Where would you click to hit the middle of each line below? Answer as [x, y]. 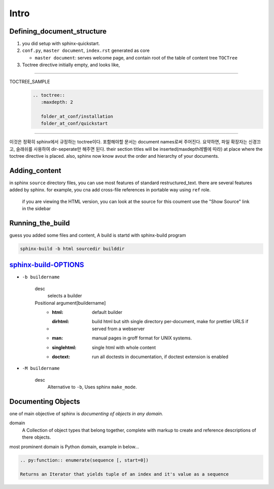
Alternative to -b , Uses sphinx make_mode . [92, 387]
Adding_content [35, 170]
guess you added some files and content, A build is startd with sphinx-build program [98, 235]
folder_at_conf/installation [77, 116]
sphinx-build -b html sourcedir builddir [72, 249]
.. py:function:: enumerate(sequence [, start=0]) [84, 460]
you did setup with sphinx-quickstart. [61, 44]
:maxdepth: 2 [57, 102]
